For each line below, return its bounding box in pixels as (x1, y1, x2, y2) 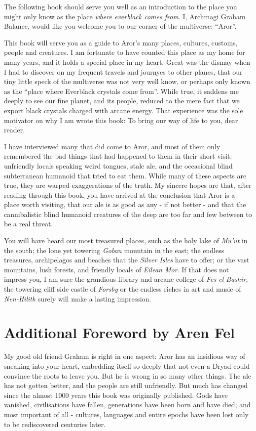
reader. (4, 125, 25, 135)
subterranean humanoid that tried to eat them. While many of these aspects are (4, 170, 247, 180)
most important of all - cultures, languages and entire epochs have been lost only (4, 409, 249, 419)
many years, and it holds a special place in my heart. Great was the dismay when (4, 56, 251, 67)
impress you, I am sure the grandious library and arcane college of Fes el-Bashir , (4, 274, 248, 284)
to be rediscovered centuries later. (4, 419, 106, 429)
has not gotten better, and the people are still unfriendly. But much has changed (4, 380, 248, 390)
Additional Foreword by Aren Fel (4, 322, 235, 343)
